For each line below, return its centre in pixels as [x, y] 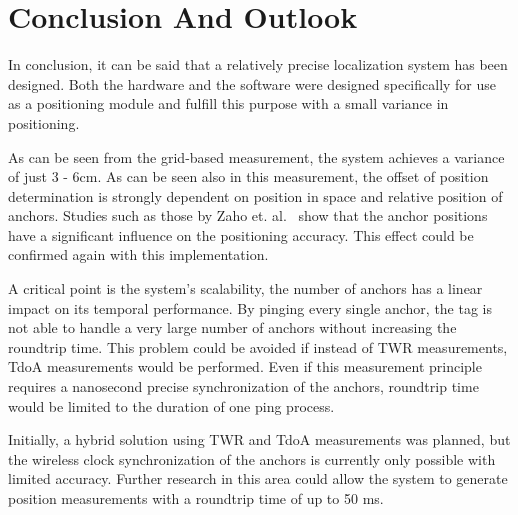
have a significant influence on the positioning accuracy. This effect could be [241, 234]
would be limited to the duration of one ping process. [171, 405]
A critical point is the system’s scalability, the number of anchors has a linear [245, 288]
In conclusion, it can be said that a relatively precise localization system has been [258, 64]
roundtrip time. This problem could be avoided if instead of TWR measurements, [258, 346]
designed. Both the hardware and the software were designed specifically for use [252, 83]
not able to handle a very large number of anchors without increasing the [232, 327]
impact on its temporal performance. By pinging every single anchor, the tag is [250, 307]
